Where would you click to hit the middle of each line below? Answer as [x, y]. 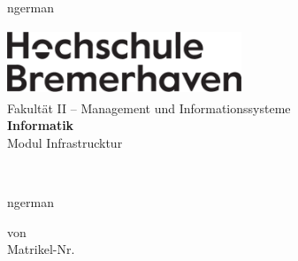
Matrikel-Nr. [41, 249]
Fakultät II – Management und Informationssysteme [149, 107]
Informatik [41, 125]
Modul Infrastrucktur [65, 142]
